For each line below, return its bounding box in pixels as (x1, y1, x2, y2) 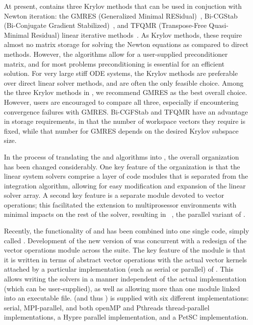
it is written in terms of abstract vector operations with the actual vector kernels (4, 254, 247, 264)
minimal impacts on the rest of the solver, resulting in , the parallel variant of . (4, 209, 246, 219)
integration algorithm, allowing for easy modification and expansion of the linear (4, 180, 246, 190)
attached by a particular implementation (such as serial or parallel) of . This (4, 264, 233, 274)
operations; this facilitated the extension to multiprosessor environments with (4, 199, 236, 209)
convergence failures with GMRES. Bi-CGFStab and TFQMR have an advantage (4, 106, 248, 116)
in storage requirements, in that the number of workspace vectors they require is (4, 116, 246, 126)
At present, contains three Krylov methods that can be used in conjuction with (4, 1, 242, 11)
